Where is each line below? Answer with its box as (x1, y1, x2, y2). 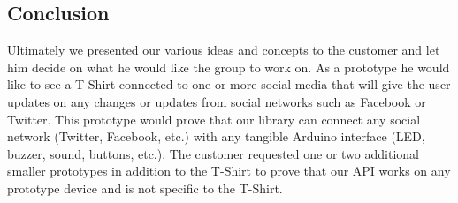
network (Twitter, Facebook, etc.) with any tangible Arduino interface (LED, (7, 127, 425, 146)
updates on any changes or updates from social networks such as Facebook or (7, 92, 426, 110)
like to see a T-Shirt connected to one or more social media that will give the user (7, 75, 451, 94)
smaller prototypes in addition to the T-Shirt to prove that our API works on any (7, 162, 451, 180)
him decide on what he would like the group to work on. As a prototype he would (7, 57, 450, 76)
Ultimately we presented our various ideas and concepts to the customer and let (7, 41, 440, 59)
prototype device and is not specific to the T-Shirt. (7, 178, 283, 197)
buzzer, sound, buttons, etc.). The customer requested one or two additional (7, 144, 419, 162)
